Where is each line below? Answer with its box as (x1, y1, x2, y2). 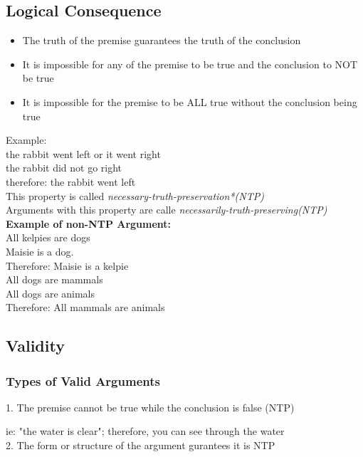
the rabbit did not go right (6, 160, 122, 175)
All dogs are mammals (6, 272, 103, 287)
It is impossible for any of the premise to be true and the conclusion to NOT (22, 56, 358, 71)
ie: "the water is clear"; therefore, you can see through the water (6, 424, 285, 438)
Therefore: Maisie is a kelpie (6, 258, 129, 273)
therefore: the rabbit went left (6, 174, 136, 189)
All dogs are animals (6, 285, 95, 300)
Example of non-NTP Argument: (6, 216, 172, 231)
